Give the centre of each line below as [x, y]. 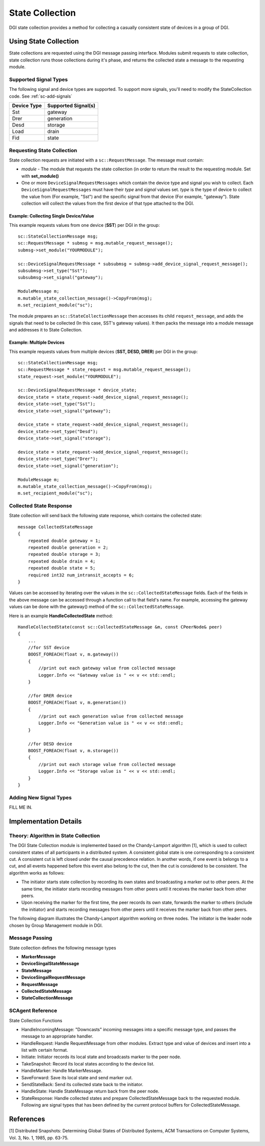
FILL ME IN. [21, 807]
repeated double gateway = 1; [64, 541]
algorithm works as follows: [37, 873]
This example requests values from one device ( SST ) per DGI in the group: [84, 225]
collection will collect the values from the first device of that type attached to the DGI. [108, 203]
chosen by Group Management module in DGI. [56, 925]
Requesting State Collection [43, 150]
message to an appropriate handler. [57, 1037]
